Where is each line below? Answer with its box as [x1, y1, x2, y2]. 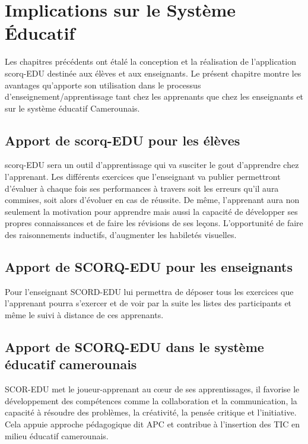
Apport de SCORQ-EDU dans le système [5, 338, 264, 356]
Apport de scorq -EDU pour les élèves [5, 131, 240, 149]
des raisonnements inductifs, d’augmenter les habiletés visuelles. [5, 229, 237, 241]
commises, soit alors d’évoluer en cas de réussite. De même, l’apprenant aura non [5, 194, 300, 206]
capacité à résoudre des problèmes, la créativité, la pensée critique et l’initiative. [5, 406, 297, 418]
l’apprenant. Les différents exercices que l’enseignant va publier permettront [5, 170, 281, 183]
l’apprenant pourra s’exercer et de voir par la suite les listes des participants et [5, 297, 292, 309]
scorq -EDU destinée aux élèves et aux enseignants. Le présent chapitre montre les [5, 66, 301, 79]
